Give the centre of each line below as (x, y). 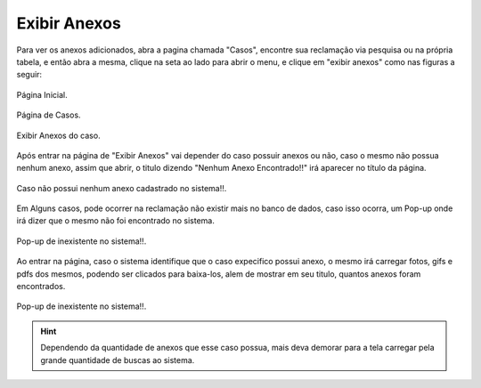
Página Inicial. (42, 94)
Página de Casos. (49, 115)
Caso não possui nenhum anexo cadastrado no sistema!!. (122, 188)
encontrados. (41, 287)
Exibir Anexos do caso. (59, 135)
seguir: (29, 75)
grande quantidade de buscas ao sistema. (118, 360)
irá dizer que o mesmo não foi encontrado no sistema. (116, 221)
